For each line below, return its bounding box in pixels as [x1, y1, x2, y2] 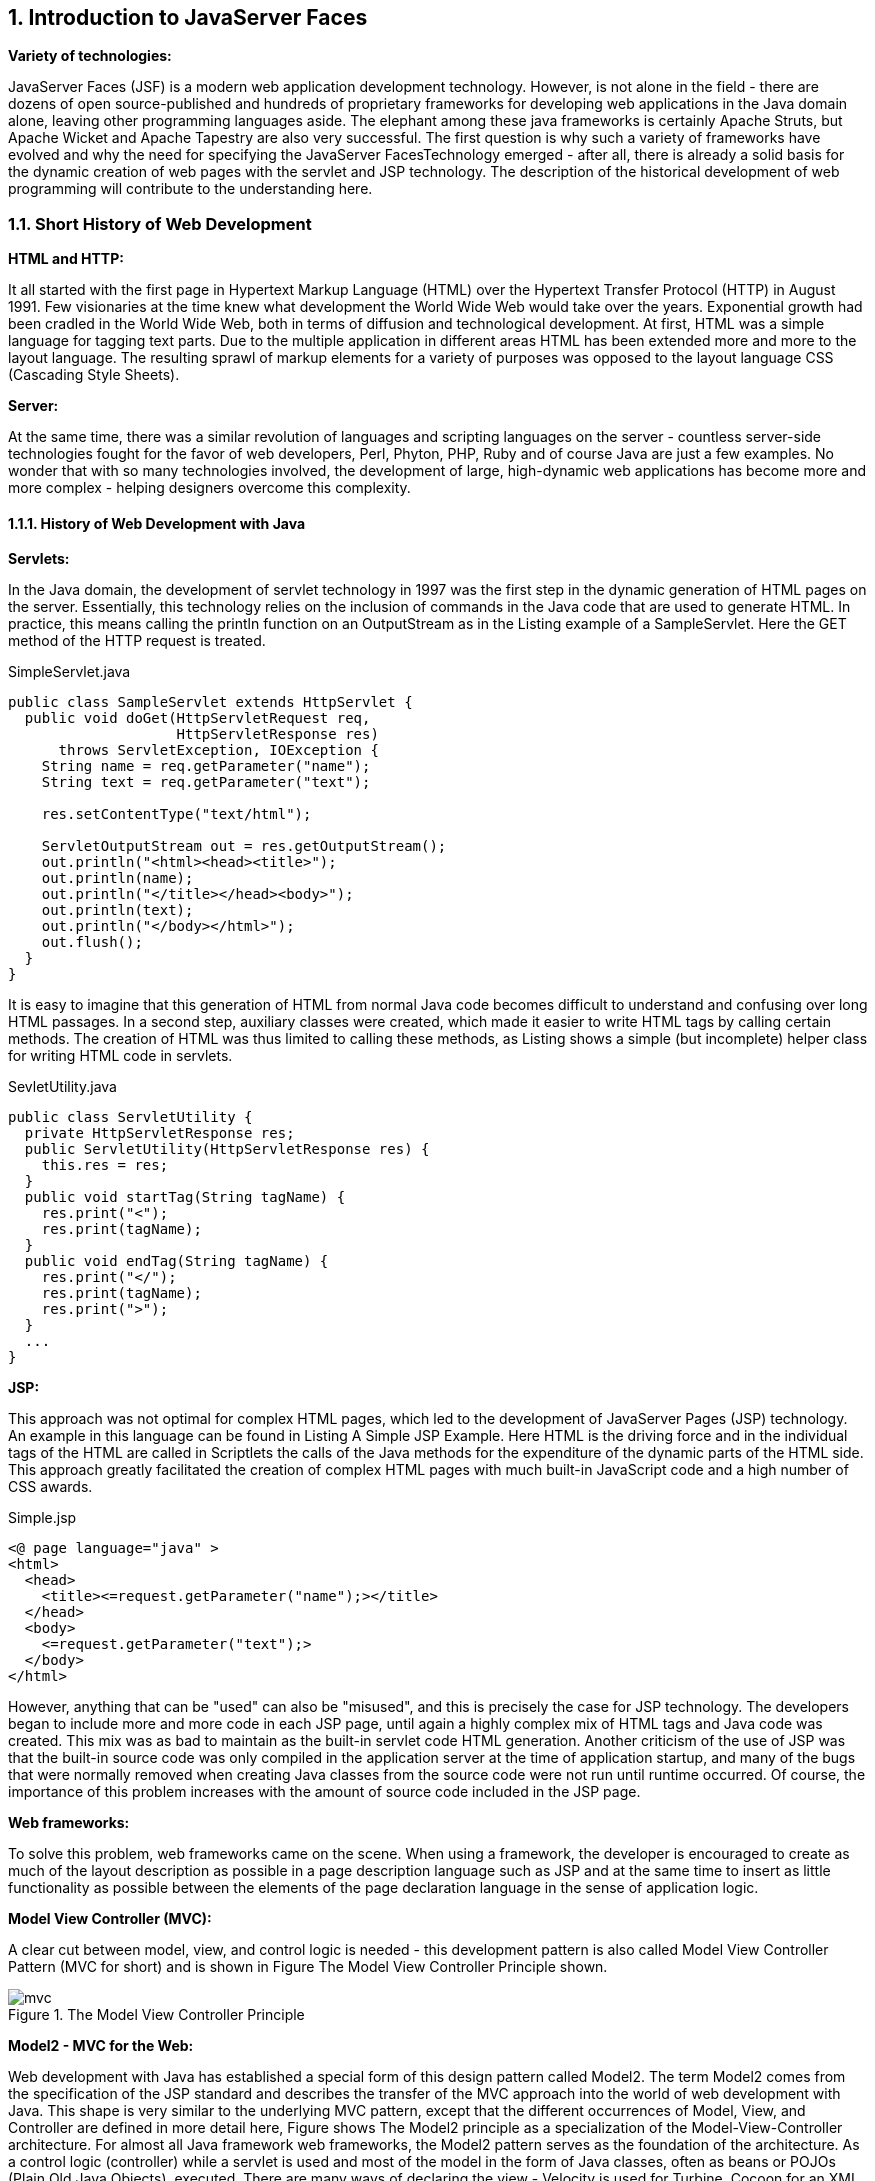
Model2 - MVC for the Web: [8, 2037, 194, 2055]
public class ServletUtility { [8, 1109, 253, 1126]
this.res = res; [41, 1157, 169, 1174]
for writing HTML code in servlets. [8, 1047, 233, 1065]
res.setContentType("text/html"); [41, 806, 312, 823]
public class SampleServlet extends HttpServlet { [8, 694, 413, 711]
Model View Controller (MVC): [8, 1910, 212, 1928]
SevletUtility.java [8, 1078, 117, 1096]
